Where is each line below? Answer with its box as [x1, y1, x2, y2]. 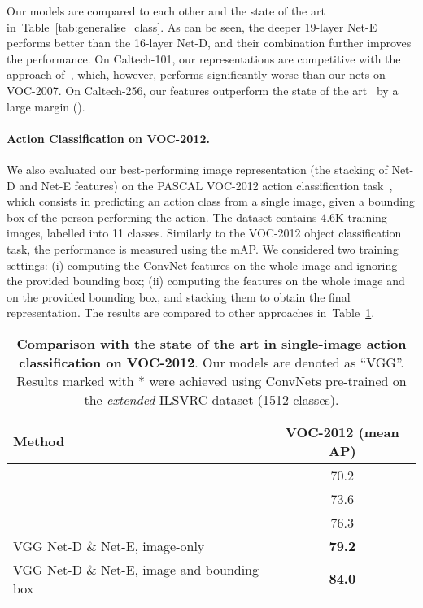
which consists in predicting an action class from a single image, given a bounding [7, 193, 415, 210]
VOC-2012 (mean [286, 422, 399, 441]
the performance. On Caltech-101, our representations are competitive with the [7, 50, 401, 67]
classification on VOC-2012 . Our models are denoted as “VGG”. [19, 352, 404, 371]
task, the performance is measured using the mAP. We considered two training [7, 240, 399, 257]
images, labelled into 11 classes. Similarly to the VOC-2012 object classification [7, 224, 402, 241]
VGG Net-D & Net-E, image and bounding [13, 559, 259, 579]
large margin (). [7, 98, 85, 115]
